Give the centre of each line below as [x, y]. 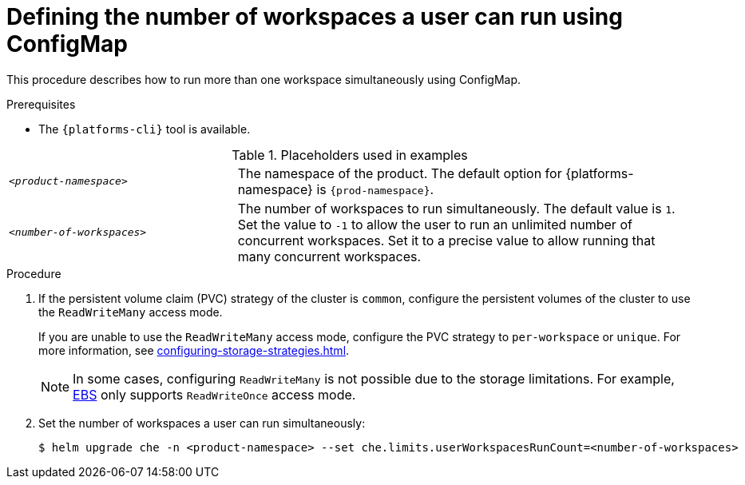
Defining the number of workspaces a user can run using [315, 17]
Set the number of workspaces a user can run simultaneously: [202, 423]
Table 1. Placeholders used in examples [350, 155]
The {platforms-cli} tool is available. [145, 129]
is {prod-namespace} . [375, 189]
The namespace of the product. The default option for [400, 173]
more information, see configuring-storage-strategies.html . [194, 350]
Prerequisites [41, 104]
